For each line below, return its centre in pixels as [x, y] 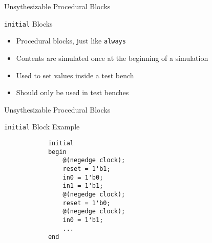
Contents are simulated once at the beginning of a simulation [112, 58]
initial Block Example [42, 127]
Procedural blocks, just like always [71, 41]
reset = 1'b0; [87, 203]
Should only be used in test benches [72, 92]
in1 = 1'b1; [83, 186]
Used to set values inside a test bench [75, 75]
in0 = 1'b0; [83, 177]
